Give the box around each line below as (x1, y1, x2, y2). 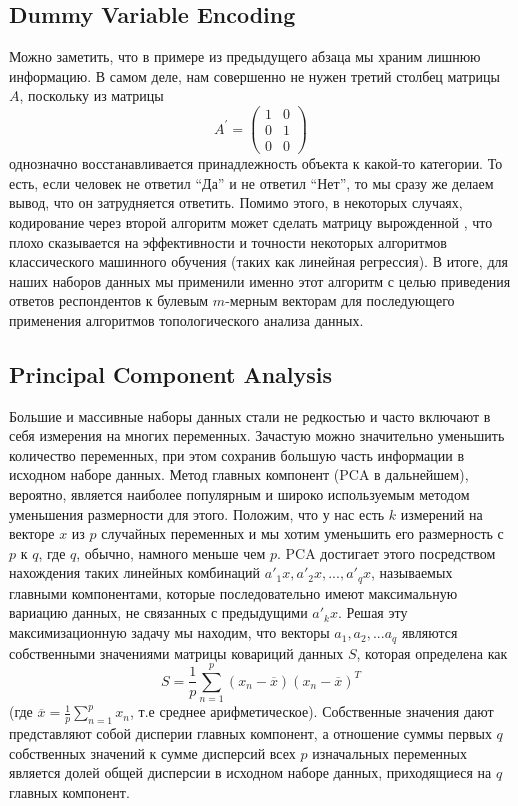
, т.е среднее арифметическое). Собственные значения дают (129, 701, 494, 722)
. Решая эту (337, 602, 408, 623)
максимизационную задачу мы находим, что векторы (9, 622, 330, 643)
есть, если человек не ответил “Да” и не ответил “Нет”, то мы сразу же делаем (9, 172, 494, 193)
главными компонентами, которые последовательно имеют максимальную (9, 582, 458, 603)
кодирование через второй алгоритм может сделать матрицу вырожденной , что (9, 211, 493, 232)
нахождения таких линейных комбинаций (9, 562, 261, 583)
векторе (9, 523, 55, 544)
